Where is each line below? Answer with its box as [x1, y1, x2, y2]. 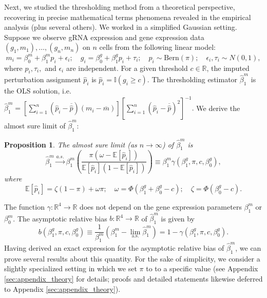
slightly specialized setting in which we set [4, 263, 137, 274]
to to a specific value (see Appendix [146, 263, 258, 274]
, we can [235, 243, 261, 253]
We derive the [196, 102, 240, 113]
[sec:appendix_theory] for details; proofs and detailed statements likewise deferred [4, 273, 263, 284]
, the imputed [206, 62, 250, 73]
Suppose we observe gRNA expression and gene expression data [4, 31, 204, 42]
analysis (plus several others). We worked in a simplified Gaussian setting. [4, 22, 237, 32]
